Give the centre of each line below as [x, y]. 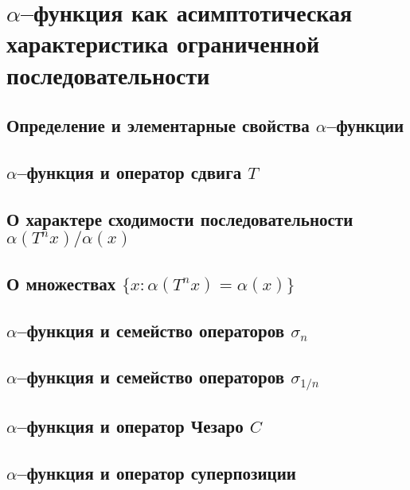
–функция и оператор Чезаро [130, 425]
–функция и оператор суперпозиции [156, 472]
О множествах [61, 283]
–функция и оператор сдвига [129, 171]
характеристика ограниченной [163, 43]
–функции [365, 125]
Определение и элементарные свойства [158, 125]
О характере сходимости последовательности [180, 218]
